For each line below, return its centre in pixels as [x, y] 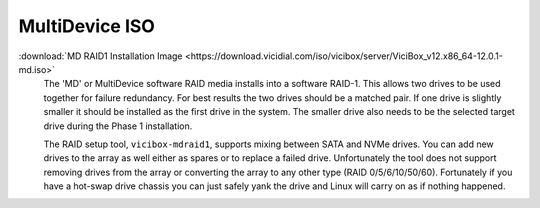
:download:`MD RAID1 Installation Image [101, 56]
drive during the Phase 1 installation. [118, 126]
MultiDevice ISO [86, 26]
